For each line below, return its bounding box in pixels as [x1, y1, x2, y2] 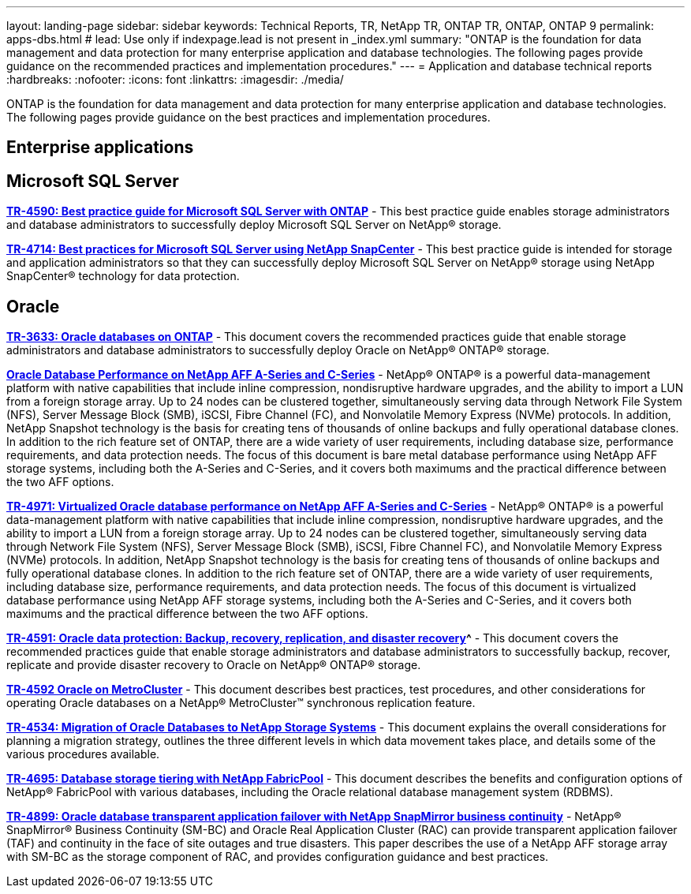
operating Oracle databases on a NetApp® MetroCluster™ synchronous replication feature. [6, 696, 476, 710]
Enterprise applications [6, 137, 194, 158]
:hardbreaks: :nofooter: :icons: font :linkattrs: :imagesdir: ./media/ [6, 73, 344, 86]
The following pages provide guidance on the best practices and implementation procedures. [6, 110, 491, 124]
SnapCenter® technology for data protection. [6, 269, 240, 283]
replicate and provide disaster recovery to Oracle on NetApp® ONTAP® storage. [6, 658, 421, 672]
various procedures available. [6, 747, 160, 761]
